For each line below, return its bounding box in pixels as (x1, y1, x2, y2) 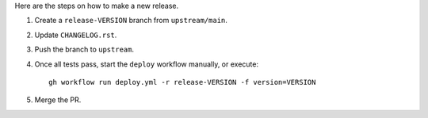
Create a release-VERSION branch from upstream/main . (34, 16, 227, 25)
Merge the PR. (34, 95, 82, 105)
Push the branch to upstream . (34, 44, 135, 55)
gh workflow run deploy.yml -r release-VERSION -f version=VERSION (48, 78, 316, 86)
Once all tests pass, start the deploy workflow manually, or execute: (34, 59, 259, 69)
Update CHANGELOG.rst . (34, 30, 117, 40)
